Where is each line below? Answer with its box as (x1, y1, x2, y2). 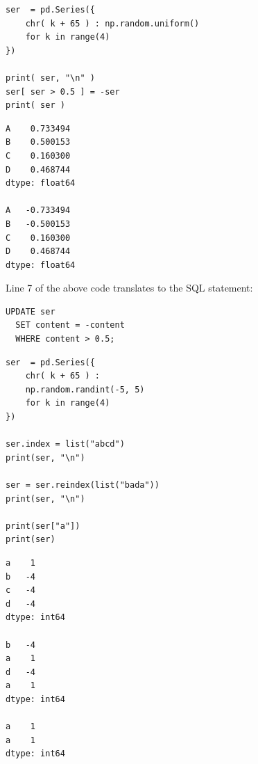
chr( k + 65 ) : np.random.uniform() (25, 18, 200, 29)
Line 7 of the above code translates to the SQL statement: (6, 280, 253, 295)
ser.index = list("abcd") (6, 439, 125, 449)
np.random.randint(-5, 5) (25, 384, 145, 395)
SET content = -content (15, 320, 125, 331)
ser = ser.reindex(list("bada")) (6, 480, 160, 490)
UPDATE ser (6, 306, 55, 317)
